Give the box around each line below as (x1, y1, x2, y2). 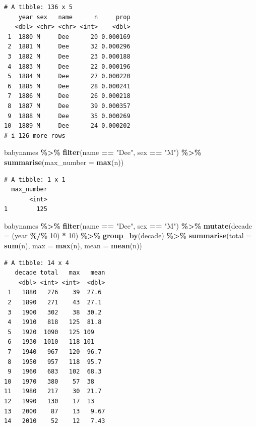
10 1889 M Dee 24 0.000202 (4, 122, 131, 130)
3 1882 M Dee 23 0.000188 (8, 52, 131, 60)
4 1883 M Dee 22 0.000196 (8, 63, 131, 70)
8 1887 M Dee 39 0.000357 (8, 102, 131, 110)
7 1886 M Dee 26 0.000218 (8, 92, 131, 100)
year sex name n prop (18, 13, 131, 21)
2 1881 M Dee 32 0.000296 (8, 43, 131, 50)
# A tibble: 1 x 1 (4, 176, 66, 183)
